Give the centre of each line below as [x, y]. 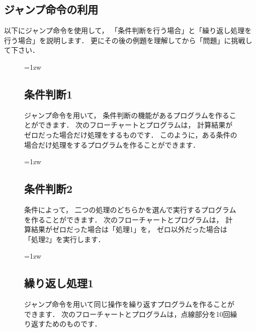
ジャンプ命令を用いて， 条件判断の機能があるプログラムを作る [127, 115]
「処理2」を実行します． [65, 239]
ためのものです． [73, 324]
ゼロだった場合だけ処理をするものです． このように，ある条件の [131, 134]
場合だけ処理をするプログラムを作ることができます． [112, 144]
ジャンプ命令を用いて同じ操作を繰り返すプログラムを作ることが [130, 304]
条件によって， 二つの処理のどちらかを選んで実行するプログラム [130, 209]
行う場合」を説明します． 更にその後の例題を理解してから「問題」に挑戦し [128, 40]
